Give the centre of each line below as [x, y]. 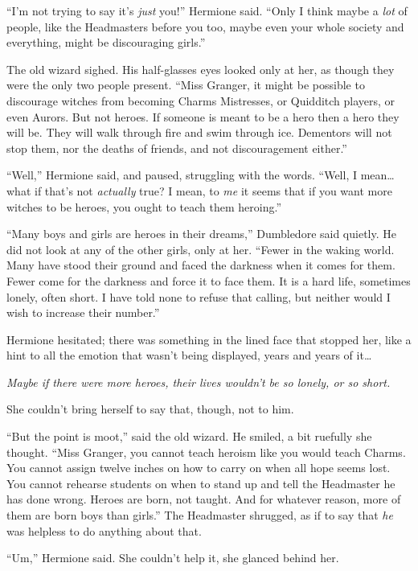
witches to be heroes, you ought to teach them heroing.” [144, 206]
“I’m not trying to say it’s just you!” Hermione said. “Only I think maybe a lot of [207, 10]
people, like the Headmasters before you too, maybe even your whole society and [205, 26]
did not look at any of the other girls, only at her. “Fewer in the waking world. [201, 249]
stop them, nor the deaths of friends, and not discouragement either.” [177, 148]
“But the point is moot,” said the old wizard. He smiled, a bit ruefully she [189, 436]
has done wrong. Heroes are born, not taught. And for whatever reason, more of [204, 499]
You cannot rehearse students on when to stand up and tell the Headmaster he [201, 483]
